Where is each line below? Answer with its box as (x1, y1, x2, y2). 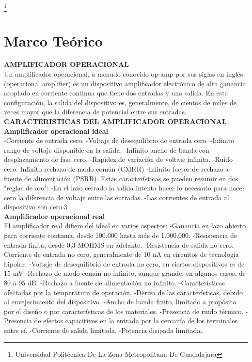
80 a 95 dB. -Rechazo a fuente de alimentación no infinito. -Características (4, 278, 225, 288)
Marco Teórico (4, 31, 103, 51)
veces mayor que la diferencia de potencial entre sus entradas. (4, 107, 187, 117)
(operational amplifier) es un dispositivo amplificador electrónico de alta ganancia (4, 78, 246, 88)
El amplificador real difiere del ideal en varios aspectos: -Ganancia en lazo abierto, (4, 220, 248, 231)
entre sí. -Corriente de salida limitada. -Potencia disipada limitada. (4, 325, 203, 335)
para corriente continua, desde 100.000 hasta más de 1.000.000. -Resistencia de (4, 230, 237, 240)
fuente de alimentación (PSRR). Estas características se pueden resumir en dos (4, 173, 238, 183)
